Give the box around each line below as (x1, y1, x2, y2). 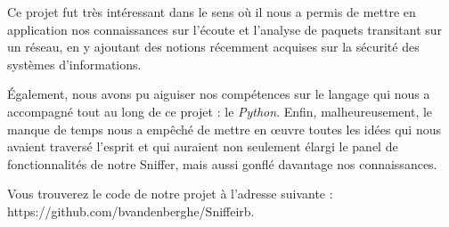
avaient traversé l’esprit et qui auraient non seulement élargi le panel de (7, 137, 398, 156)
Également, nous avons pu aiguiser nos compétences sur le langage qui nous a (7, 85, 430, 103)
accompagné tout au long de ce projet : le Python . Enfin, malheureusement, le (7, 101, 433, 120)
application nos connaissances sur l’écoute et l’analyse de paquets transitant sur (7, 20, 443, 38)
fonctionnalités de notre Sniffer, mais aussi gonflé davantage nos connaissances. (7, 154, 437, 173)
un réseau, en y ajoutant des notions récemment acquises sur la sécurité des (7, 37, 420, 56)
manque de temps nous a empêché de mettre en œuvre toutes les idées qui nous (7, 119, 441, 138)
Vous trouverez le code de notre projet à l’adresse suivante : (7, 184, 333, 203)
